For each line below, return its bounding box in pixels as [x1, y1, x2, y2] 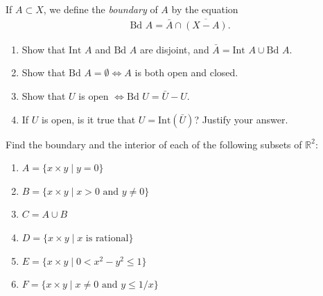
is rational [85, 234, 129, 243]
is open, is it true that [42, 112, 136, 126]
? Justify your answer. [194, 112, 288, 126]
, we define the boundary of [43, 2, 158, 16]
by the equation [171, 2, 238, 16]
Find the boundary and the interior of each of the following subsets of [6, 137, 302, 151]
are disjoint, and [139, 42, 209, 56]
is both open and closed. [134, 65, 238, 80]
